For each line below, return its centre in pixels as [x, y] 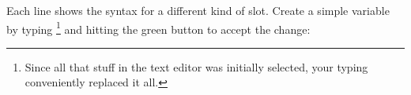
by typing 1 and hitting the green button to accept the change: [158, 27]
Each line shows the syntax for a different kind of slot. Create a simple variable [198, 10]
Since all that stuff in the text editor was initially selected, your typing [196, 66]
